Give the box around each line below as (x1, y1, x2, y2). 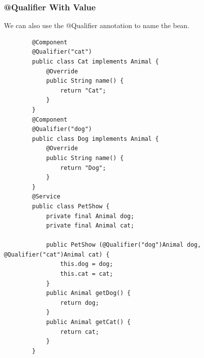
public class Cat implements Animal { (32, 58, 159, 65)
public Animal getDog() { (46, 290, 131, 297)
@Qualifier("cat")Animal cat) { (4, 251, 110, 258)
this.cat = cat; (60, 270, 113, 278)
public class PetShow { (32, 202, 110, 210)
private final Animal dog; (46, 212, 134, 220)
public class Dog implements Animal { (32, 135, 159, 142)
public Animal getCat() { (46, 319, 131, 326)
